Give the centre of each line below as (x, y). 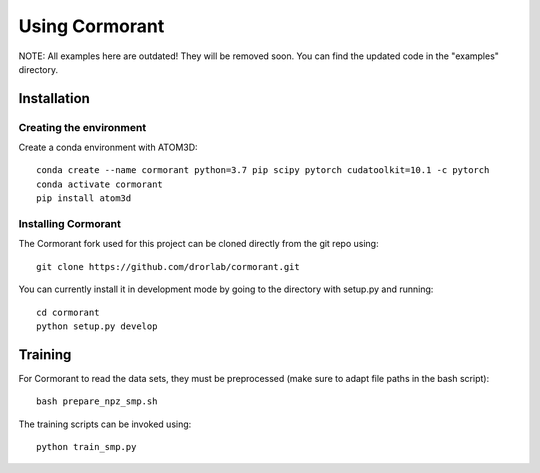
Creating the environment (82, 127)
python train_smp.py (86, 447)
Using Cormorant (91, 26)
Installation (54, 98)
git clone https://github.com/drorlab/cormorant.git (168, 266)
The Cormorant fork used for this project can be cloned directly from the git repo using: (198, 244)
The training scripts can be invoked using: (105, 424)
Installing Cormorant (70, 224)
